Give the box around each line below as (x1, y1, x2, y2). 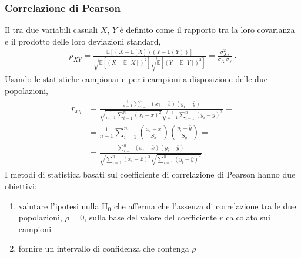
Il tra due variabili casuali (5, 23, 98, 36)
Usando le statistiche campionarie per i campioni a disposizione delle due (5, 73, 267, 85)
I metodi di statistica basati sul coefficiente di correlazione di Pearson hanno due (5, 168, 296, 181)
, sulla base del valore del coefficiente (84, 211, 217, 223)
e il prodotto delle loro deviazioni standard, (5, 35, 161, 47)
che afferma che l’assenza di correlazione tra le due (113, 199, 296, 212)
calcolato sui (226, 211, 270, 223)
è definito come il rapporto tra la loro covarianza (119, 23, 295, 36)
